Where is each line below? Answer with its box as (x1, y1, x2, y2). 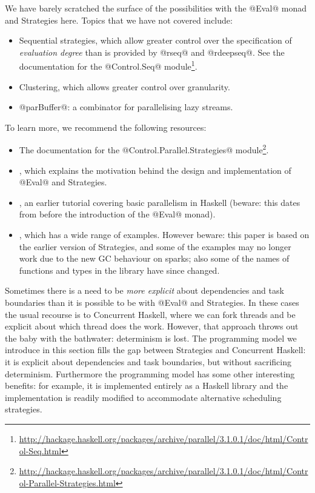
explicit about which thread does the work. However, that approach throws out (5, 320, 299, 333)
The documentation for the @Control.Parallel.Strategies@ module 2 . (19, 142, 269, 156)
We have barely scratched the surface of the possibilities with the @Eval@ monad (5, 2, 307, 14)
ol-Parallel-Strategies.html (19, 476, 116, 489)
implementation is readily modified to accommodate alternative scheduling (5, 391, 282, 403)
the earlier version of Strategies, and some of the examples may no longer (19, 240, 291, 253)
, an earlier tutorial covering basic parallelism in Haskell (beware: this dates (19, 196, 300, 208)
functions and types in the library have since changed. (19, 263, 220, 276)
